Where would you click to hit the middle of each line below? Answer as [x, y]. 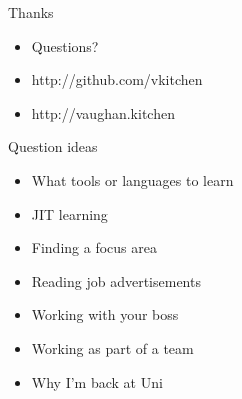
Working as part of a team [112, 347]
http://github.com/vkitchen [117, 79]
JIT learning [69, 213]
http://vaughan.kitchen [103, 112]
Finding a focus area [94, 247]
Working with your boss [105, 314]
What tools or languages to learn [132, 179]
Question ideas [53, 146]
